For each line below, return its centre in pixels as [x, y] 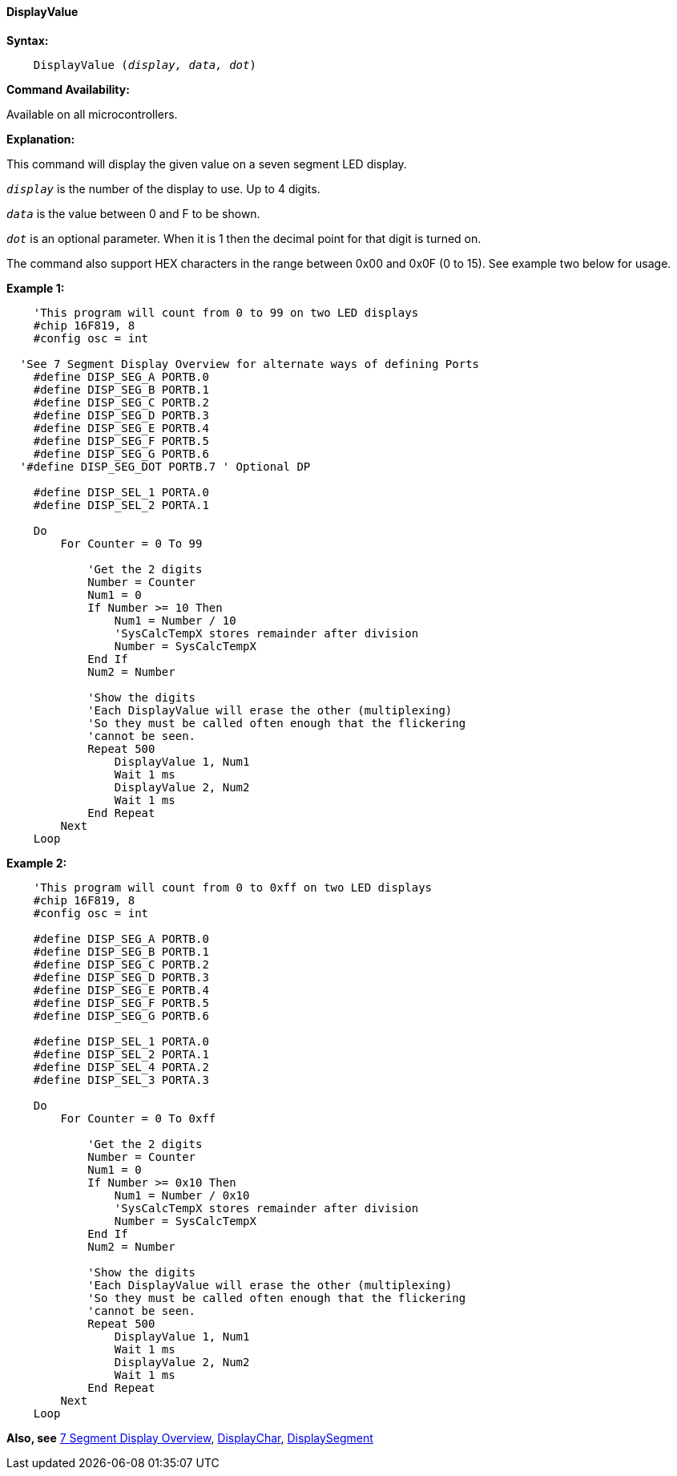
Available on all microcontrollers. [92, 114]
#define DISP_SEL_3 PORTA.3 [121, 1080]
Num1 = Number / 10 [175, 620]
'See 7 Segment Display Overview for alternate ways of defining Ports [250, 364]
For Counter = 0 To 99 [131, 543]
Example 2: [37, 863]
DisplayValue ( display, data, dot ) [145, 65]
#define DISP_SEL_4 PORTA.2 [121, 1067]
